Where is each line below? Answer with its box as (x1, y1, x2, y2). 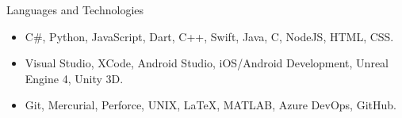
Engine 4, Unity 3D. (25, 70, 124, 86)
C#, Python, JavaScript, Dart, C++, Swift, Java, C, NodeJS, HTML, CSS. (25, 28, 394, 44)
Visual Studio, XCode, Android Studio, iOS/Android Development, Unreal (25, 55, 389, 71)
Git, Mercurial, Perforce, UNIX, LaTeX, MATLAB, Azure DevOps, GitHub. (25, 97, 396, 113)
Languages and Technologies (6, 2, 144, 17)
